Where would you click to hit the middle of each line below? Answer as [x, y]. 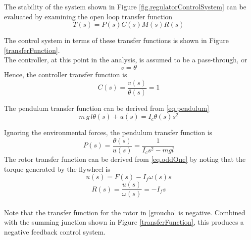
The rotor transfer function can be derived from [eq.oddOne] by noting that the [125, 159]
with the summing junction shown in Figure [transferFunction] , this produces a [124, 222]
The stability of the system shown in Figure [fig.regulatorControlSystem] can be [125, 6]
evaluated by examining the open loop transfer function [88, 16]
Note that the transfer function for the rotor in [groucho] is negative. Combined [125, 212]
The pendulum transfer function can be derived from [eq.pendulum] [107, 108]
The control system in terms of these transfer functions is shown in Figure [117, 40]
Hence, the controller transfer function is [66, 74]
